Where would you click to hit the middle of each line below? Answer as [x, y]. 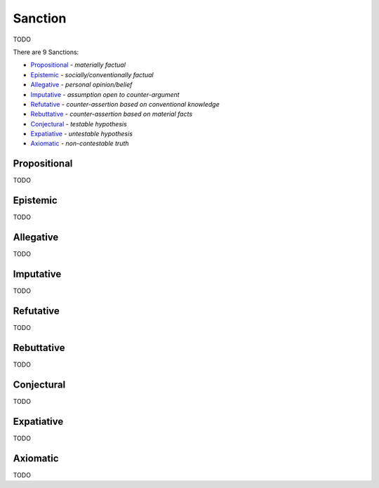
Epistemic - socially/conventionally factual [92, 74]
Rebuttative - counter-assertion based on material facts [112, 114]
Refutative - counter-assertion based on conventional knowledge [125, 104]
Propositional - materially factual [78, 65]
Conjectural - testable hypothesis [79, 124]
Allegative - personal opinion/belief [81, 85]
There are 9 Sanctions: [46, 52]
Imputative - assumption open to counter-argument [105, 94]
